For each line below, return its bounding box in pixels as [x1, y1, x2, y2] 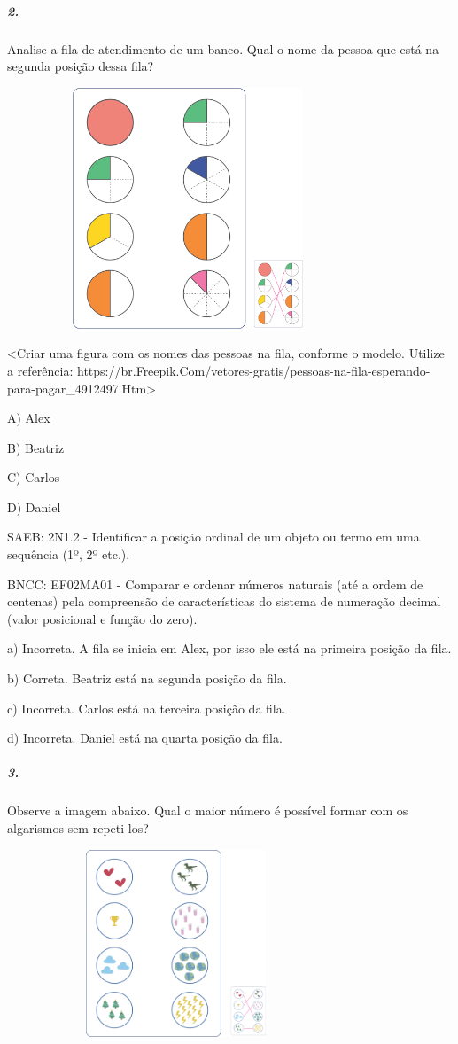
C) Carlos [7, 468, 60, 487]
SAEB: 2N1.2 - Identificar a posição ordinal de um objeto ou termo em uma [7, 527, 420, 546]
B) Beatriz [7, 438, 65, 456]
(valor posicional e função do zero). [7, 609, 198, 627]
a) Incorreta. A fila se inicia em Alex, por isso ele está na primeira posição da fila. [7, 639, 452, 658]
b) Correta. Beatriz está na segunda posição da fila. [7, 669, 287, 688]
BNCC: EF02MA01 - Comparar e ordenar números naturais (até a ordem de [7, 574, 423, 593]
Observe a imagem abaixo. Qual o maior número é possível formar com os [7, 801, 408, 820]
